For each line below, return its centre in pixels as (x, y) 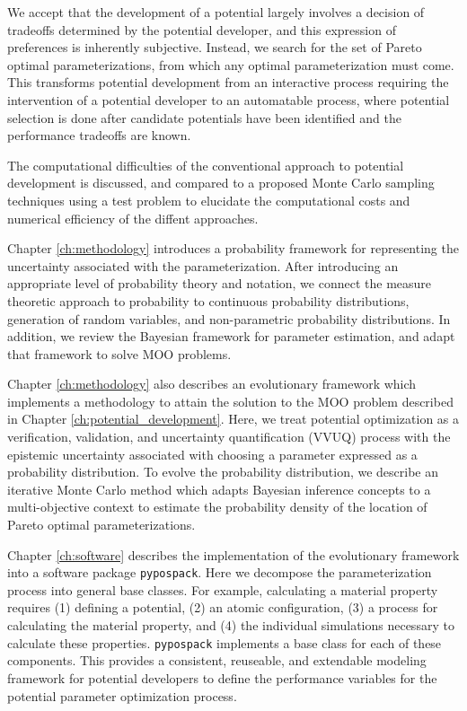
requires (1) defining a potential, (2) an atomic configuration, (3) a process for (223, 607)
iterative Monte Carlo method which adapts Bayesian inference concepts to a (219, 489)
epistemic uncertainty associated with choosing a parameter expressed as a (212, 454)
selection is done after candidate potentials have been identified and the (204, 117)
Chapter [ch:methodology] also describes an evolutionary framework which (212, 384)
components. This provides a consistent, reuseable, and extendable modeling (217, 660)
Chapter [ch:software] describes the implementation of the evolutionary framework (233, 554)
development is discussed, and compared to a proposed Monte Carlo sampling (221, 183)
